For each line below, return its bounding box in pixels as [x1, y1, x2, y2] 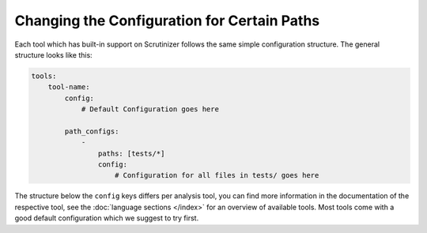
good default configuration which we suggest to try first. [14, 213, 199, 223]
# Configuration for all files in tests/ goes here [115, 171, 319, 180]
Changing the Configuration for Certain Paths [14, 12, 320, 29]
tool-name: [47, 83, 90, 92]
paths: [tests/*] [97, 148, 165, 158]
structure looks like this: [14, 50, 93, 59]
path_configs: [64, 126, 119, 136]
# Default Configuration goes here [81, 105, 219, 114]
